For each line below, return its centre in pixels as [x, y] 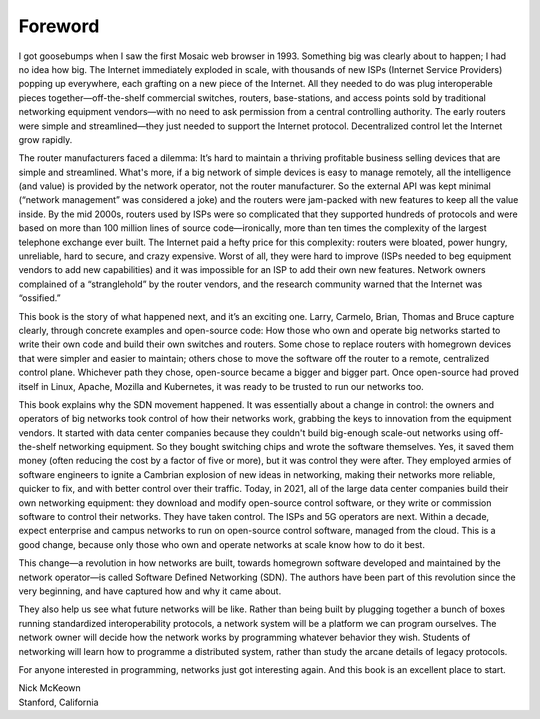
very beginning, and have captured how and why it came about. [150, 591]
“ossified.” [39, 298]
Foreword [59, 26]
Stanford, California [58, 702]
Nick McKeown [50, 688]
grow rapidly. [45, 139]
